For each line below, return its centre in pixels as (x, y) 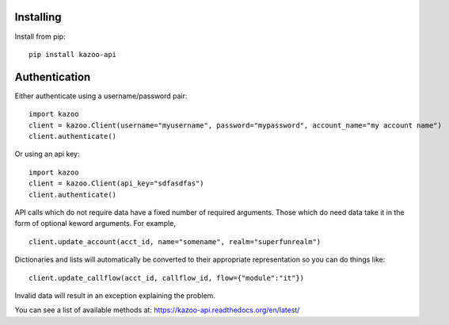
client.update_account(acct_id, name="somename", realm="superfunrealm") (175, 241)
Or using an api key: (47, 154)
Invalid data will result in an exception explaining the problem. (115, 295)
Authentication (53, 76)
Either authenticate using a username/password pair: (101, 96)
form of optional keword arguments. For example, (95, 224)
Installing (38, 17)
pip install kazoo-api (73, 54)
